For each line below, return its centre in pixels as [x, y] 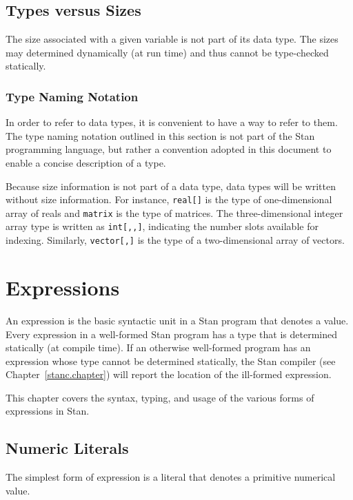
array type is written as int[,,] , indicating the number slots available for [162, 226]
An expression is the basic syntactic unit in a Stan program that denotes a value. [177, 320]
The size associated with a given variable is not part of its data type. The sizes [172, 39]
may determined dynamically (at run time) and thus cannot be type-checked [167, 52]
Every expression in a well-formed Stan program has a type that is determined [172, 334]
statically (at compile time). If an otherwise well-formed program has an [158, 347]
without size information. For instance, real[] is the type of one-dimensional [169, 199]
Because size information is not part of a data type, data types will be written [171, 186]
